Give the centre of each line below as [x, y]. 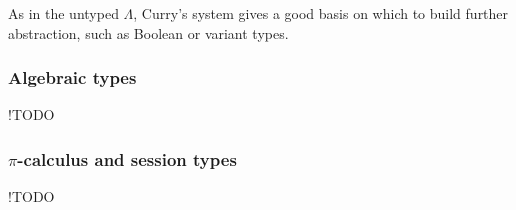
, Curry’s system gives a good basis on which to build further [321, 13]
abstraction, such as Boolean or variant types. [148, 32]
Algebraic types [72, 77]
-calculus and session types [127, 158]
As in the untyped [63, 13]
